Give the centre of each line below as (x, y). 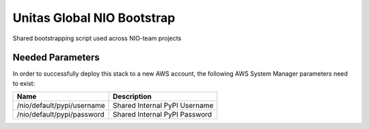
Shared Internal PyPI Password (162, 115)
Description (132, 97)
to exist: (24, 83)
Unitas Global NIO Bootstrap (94, 18)
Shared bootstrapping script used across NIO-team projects (97, 38)
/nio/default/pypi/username (61, 106)
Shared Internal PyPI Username (163, 106)
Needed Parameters (56, 58)
